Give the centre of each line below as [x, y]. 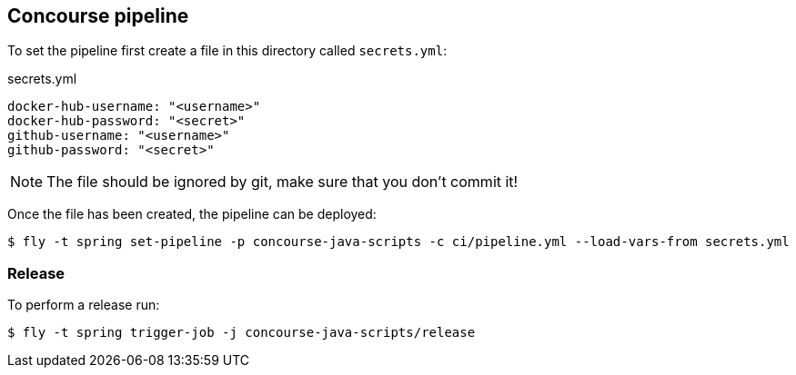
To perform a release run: [84, 305]
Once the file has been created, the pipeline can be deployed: [192, 214]
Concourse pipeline [98, 16]
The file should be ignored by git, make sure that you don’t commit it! [282, 182]
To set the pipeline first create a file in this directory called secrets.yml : [227, 51]
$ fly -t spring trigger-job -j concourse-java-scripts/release [242, 333]
